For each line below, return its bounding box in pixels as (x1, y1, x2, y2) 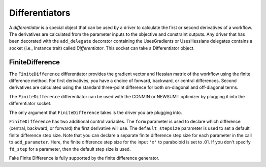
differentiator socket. (9, 101, 52, 107)
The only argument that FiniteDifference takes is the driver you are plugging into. (9, 110, 182, 115)
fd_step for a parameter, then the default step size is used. (9, 146, 131, 152)
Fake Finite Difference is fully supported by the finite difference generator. (9, 155, 160, 161)
